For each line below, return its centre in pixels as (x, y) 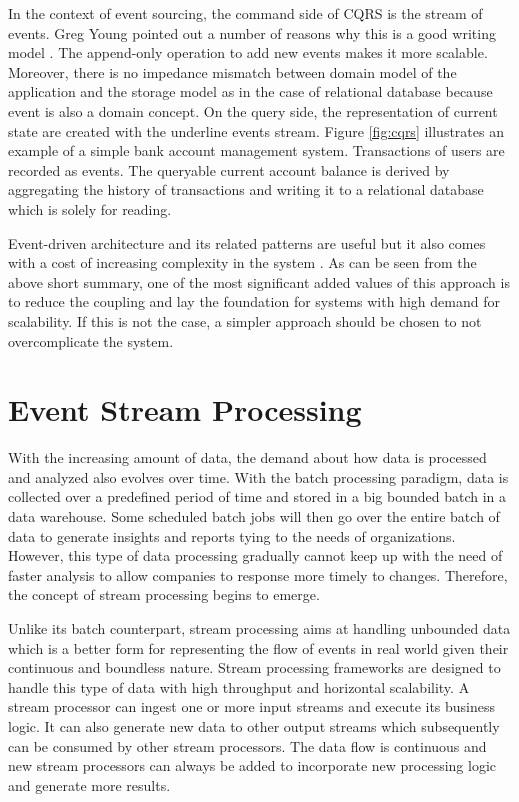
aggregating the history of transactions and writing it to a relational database (246, 189)
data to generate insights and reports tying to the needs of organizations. (232, 535)
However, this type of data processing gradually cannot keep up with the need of (255, 555)
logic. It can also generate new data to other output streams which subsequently (254, 725)
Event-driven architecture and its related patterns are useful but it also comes (247, 242)
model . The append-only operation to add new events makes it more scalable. (248, 52)
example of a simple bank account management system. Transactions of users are (256, 150)
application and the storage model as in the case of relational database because (250, 91)
